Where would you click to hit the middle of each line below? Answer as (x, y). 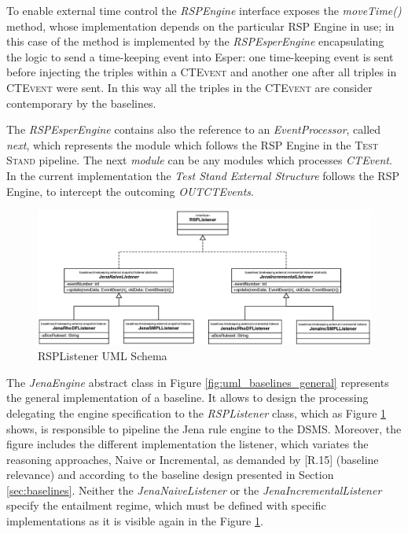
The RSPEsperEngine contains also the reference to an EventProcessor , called (194, 129)
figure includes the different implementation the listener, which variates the (187, 444)
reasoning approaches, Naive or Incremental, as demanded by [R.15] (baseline (193, 459)
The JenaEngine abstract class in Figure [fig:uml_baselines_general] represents (198, 382)
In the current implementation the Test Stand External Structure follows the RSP (203, 175)
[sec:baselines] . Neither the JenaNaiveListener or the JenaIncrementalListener (194, 490)
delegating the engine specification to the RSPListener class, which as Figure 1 (197, 412)
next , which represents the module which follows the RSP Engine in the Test (192, 144)
